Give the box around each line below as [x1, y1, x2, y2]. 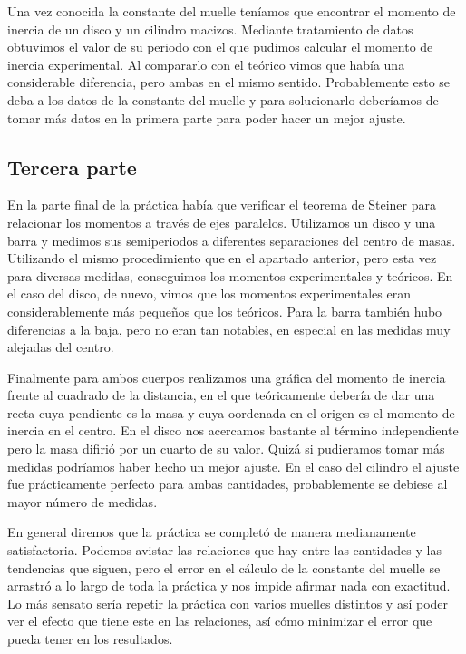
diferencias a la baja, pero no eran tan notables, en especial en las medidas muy [7, 319, 451, 338]
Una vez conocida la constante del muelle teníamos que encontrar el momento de [7, 2, 456, 20]
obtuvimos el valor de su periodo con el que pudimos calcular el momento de [7, 37, 433, 56]
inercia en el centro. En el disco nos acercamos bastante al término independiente [7, 421, 459, 440]
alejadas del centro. [7, 337, 114, 356]
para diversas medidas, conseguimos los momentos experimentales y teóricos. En [7, 266, 453, 285]
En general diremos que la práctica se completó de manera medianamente [7, 522, 416, 542]
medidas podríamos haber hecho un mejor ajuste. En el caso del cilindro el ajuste [7, 456, 460, 475]
